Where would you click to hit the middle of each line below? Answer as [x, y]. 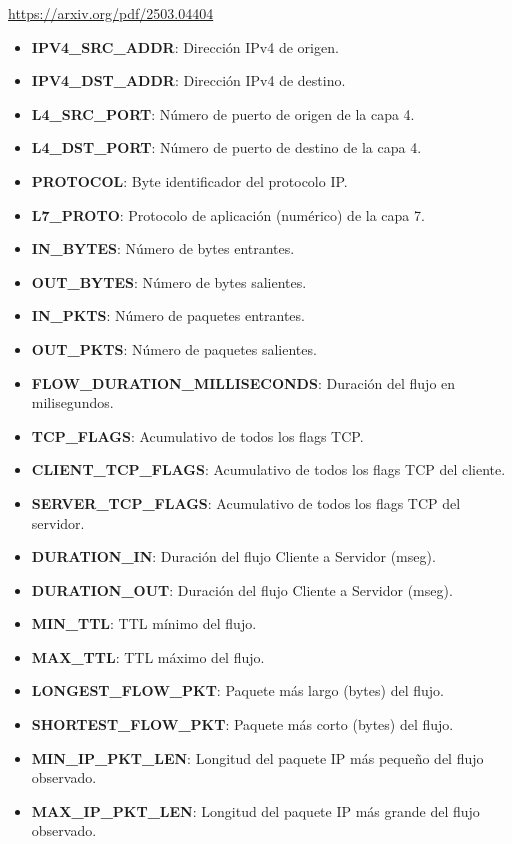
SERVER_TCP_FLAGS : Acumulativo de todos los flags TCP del [246, 502]
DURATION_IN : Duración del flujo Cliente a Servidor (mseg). [233, 556]
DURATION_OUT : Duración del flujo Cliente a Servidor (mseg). [242, 589]
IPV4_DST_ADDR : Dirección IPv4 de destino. [188, 80]
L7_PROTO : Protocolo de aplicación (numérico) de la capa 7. [228, 214]
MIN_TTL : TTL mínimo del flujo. [144, 623]
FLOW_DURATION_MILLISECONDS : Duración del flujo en [243, 382]
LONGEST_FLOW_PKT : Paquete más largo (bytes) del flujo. [237, 690]
